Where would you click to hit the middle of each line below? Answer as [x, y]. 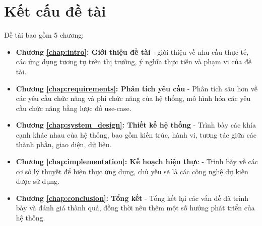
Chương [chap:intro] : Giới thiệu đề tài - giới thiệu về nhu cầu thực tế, [132, 51]
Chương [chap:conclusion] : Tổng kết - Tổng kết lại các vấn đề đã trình [132, 198]
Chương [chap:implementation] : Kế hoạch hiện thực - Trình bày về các [137, 161]
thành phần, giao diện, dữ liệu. [63, 144]
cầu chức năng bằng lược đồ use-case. [74, 108]
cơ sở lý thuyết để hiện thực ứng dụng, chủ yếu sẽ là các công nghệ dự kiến [132, 171]
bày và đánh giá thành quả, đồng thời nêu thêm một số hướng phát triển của [135, 208]
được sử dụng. [38, 181]
